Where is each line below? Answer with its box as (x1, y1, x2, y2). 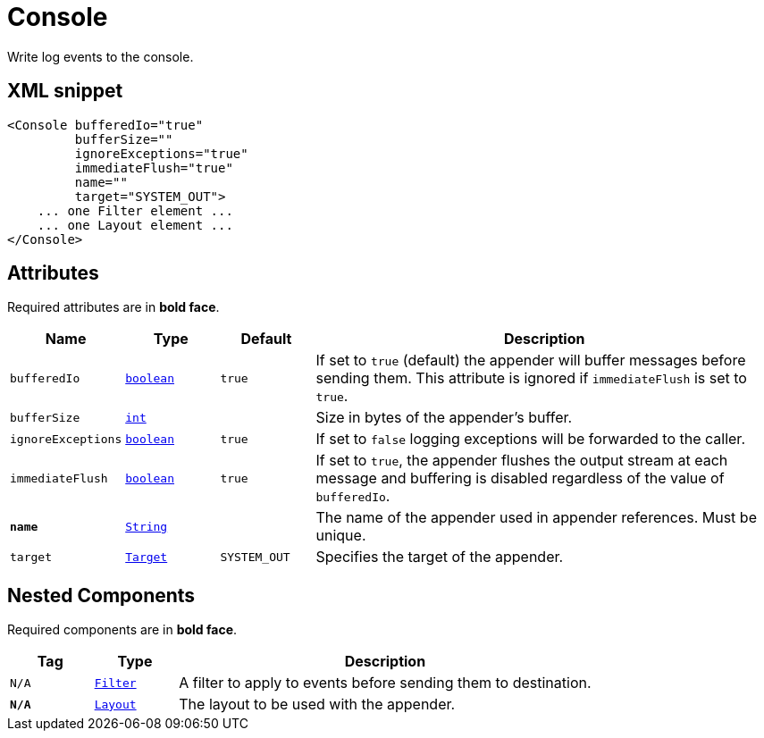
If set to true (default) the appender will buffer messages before (315, 351, 746, 370)
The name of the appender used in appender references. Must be (315, 508, 757, 527)
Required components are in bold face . (7, 622, 238, 638)
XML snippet (7, 80, 123, 103)
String (125, 519, 168, 533)
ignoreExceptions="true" (74, 146, 248, 161)
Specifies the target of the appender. (315, 548, 564, 566)
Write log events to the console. (7, 48, 194, 64)
